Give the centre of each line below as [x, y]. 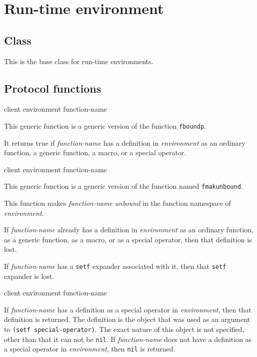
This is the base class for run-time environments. [79, 61]
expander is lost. [29, 276]
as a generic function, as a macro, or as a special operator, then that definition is [128, 239]
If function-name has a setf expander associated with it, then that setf [115, 266]
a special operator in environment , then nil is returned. [90, 349]
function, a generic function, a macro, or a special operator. [95, 152]
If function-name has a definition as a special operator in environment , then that [128, 309]
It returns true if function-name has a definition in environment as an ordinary [125, 142]
